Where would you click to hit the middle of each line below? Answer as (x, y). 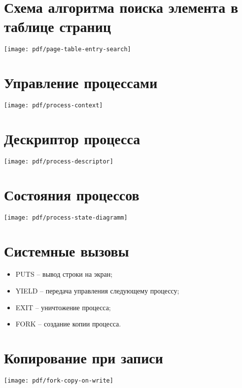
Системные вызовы (67, 250)
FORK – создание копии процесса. (68, 324)
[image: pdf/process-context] (53, 106)
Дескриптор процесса (72, 138)
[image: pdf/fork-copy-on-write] (59, 380)
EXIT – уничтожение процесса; (63, 307)
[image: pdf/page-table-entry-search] (68, 49)
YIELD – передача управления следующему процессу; (97, 291)
